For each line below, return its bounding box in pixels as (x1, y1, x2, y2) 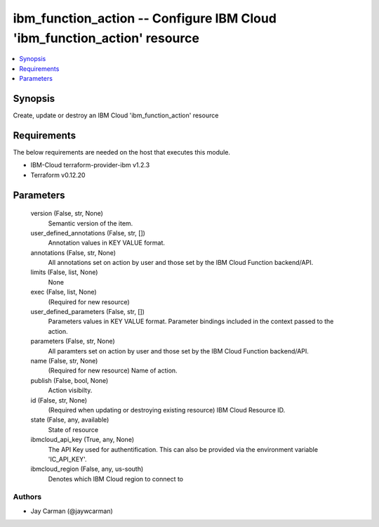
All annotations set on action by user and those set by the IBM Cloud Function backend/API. (48, 259, 314, 267)
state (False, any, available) (30, 415, 109, 424)
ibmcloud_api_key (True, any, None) (30, 436, 135, 444)
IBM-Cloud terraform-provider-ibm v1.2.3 (30, 161, 150, 169)
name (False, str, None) (30, 356, 98, 365)
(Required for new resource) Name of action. (48, 366, 178, 375)
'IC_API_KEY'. (48, 455, 87, 463)
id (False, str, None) (30, 396, 88, 404)
